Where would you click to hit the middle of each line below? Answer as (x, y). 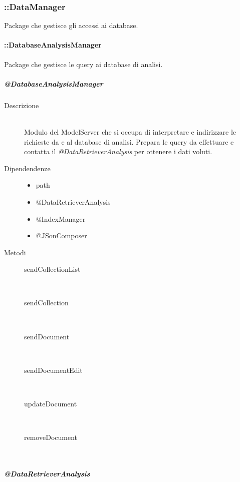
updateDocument (51, 404)
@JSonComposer (61, 235)
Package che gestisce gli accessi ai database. (71, 25)
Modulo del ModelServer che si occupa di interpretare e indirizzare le (130, 131)
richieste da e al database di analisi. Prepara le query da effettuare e (129, 141)
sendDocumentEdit (53, 370)
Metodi (15, 252)
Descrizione (22, 105)
